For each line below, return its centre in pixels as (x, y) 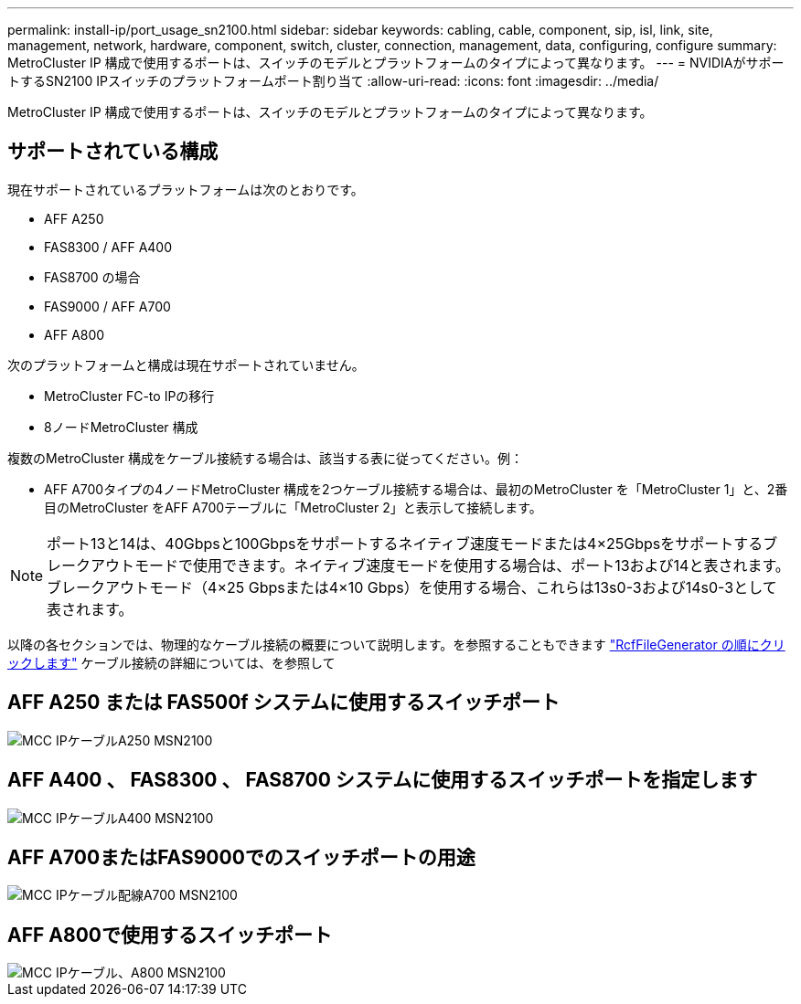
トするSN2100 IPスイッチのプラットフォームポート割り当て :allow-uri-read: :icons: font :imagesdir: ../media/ (333, 81)
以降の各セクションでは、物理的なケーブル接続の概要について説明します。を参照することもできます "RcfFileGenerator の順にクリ (396, 644)
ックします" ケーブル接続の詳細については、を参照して (171, 662)
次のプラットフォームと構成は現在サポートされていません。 (186, 365)
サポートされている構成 (113, 152)
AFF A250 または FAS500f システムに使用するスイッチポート (283, 703)
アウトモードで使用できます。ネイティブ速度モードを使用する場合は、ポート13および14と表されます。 (440, 565)
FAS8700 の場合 (92, 277)
